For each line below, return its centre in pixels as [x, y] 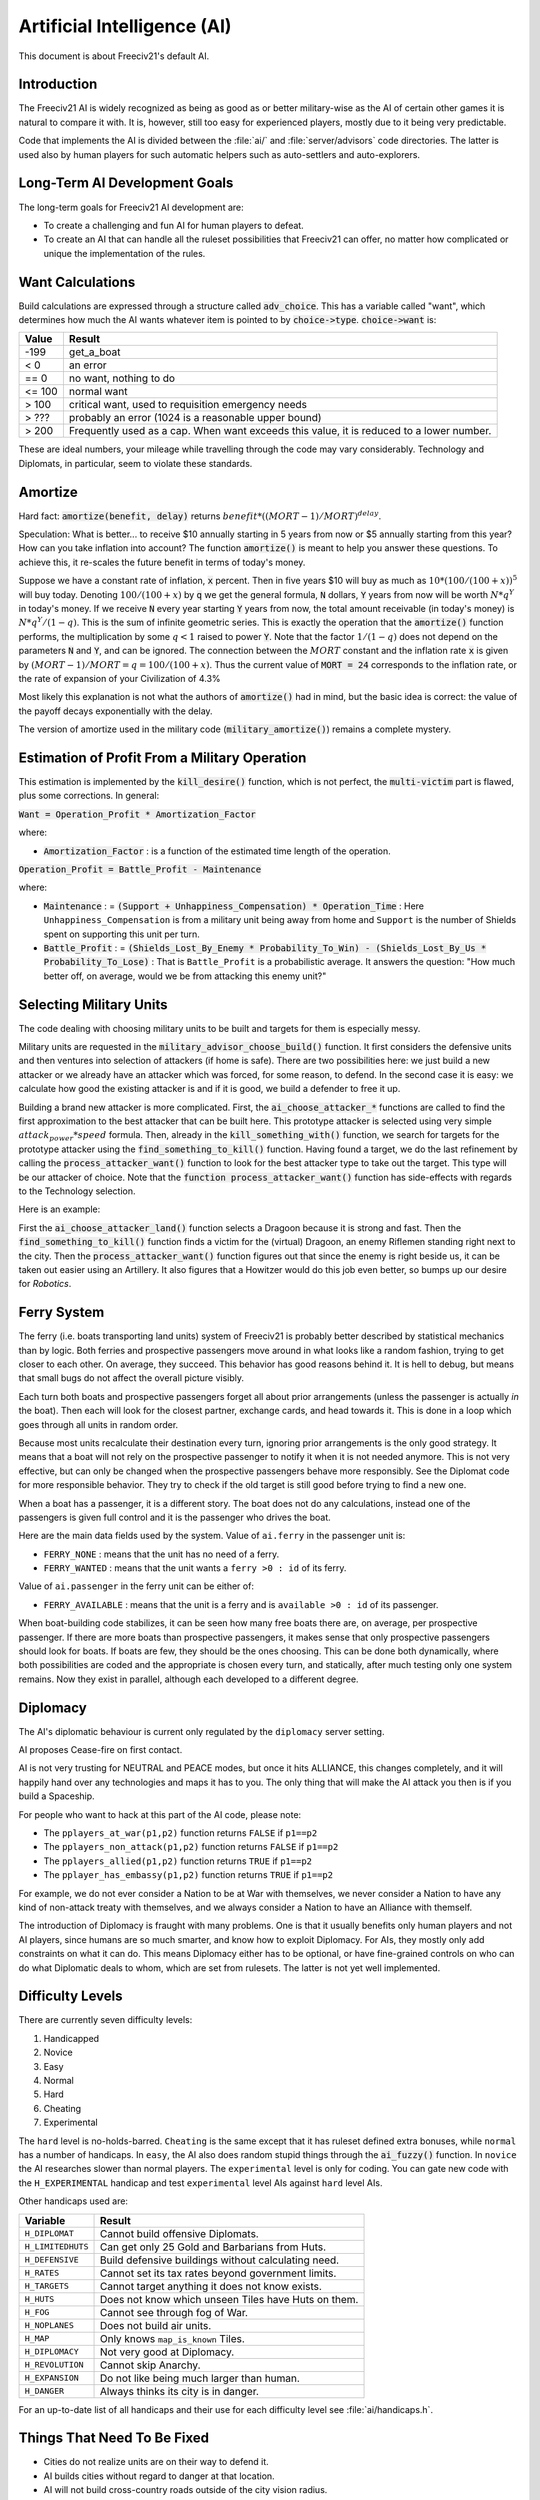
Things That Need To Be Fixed [114, 2438]
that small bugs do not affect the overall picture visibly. [131, 1378]
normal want [98, 392]
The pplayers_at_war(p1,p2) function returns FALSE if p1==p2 [180, 1833]
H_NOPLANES [49, 2325]
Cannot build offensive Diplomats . [179, 2233]
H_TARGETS [47, 2286]
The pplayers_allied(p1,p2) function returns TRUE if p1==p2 [177, 1861]
